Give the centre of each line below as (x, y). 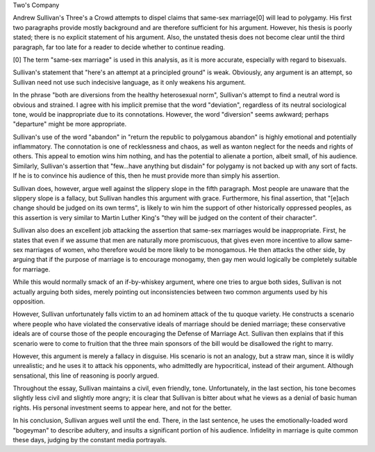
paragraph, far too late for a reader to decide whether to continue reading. (119, 47)
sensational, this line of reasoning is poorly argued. (86, 376)
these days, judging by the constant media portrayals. (90, 440)
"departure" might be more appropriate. (70, 124)
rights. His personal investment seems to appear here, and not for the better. (122, 408)
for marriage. (32, 269)
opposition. (29, 301)
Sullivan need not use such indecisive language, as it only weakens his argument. (130, 82)
